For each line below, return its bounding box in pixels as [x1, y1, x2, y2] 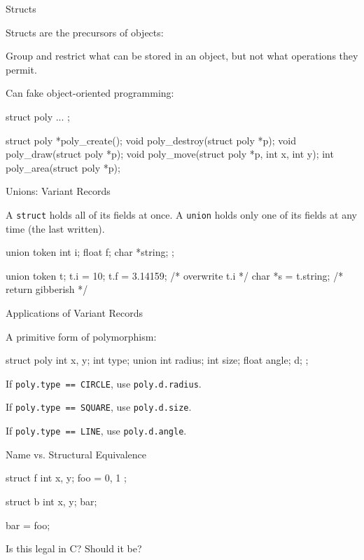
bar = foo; [6, 517, 50, 532]
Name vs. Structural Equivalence [6, 446, 147, 461]
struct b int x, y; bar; [6, 493, 97, 508]
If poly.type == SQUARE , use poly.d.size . [6, 399, 192, 414]
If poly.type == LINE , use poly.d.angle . [6, 423, 187, 438]
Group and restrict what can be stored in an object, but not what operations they [6, 48, 358, 63]
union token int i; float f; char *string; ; [6, 245, 174, 259]
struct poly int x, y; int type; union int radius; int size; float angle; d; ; [6, 353, 309, 367]
